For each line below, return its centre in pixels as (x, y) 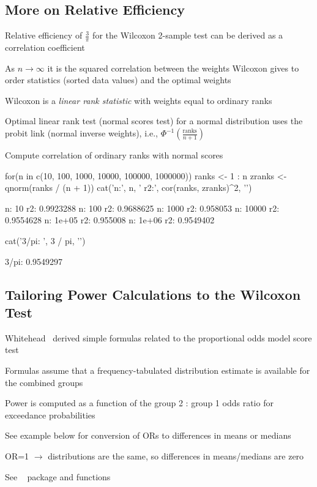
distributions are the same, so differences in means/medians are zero (176, 455)
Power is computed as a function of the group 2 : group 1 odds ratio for (139, 403)
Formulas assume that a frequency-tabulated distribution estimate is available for (158, 370)
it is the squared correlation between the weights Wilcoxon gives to (173, 68)
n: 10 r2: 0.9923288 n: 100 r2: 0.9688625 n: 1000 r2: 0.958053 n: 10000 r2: (142, 208)
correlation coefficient (45, 47)
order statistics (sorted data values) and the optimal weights (118, 80)
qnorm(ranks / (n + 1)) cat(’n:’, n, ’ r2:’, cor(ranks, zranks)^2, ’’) (129, 188)
